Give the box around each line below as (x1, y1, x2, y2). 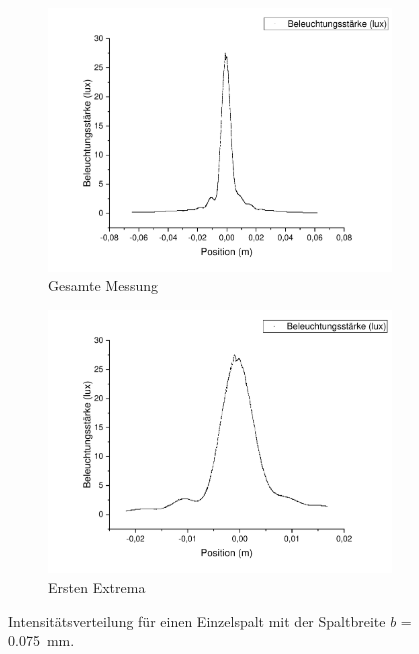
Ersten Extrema (48, 577, 146, 598)
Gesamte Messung (48, 275, 158, 296)
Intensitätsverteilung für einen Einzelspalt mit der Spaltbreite (8, 610, 386, 631)
